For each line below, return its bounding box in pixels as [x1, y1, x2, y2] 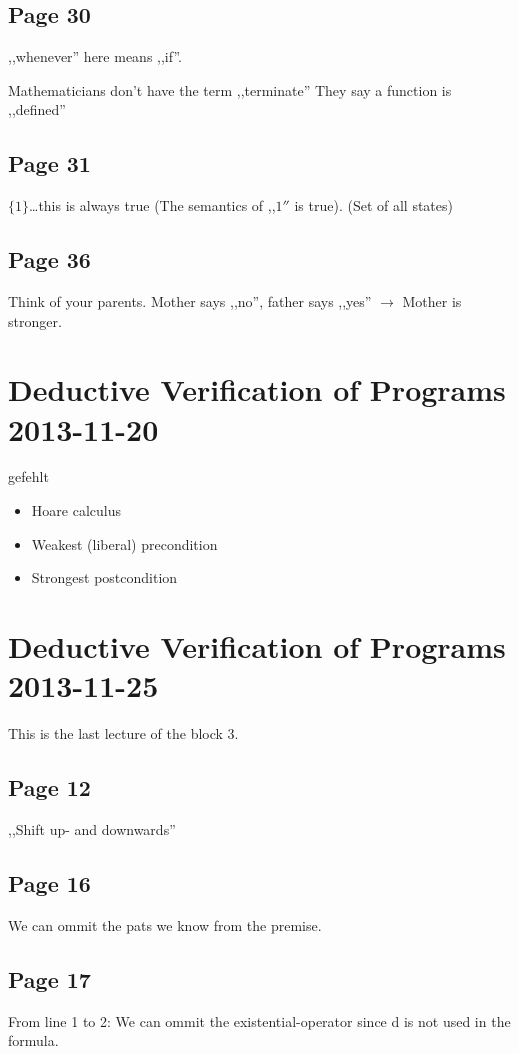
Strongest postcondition [31, 567, 178, 588]
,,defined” [8, 99, 66, 120]
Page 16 [8, 867, 91, 898]
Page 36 [8, 244, 91, 275]
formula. [8, 1030, 59, 1051]
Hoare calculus [31, 500, 121, 521]
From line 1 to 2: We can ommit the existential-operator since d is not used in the [8, 1010, 511, 1031]
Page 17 [8, 963, 91, 994]
